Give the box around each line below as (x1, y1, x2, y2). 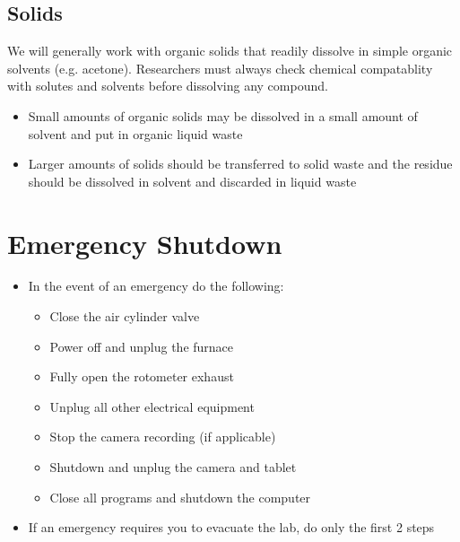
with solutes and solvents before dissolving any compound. (7, 76, 328, 95)
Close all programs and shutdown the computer (49, 487, 311, 506)
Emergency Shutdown (7, 224, 282, 261)
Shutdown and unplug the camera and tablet (49, 458, 297, 476)
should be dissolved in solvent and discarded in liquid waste (28, 171, 357, 190)
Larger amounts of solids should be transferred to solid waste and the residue (28, 154, 453, 173)
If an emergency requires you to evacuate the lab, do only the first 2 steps (28, 518, 435, 537)
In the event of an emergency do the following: (28, 276, 284, 295)
